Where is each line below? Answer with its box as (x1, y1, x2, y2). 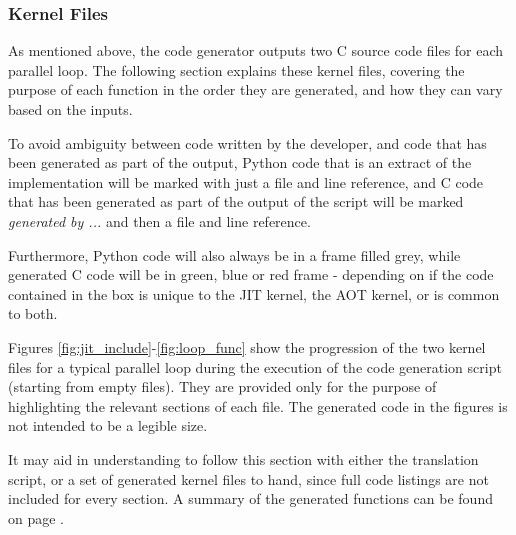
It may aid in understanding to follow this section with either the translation (8, 448, 479, 469)
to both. (8, 303, 58, 324)
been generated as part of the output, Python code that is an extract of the (8, 152, 472, 173)
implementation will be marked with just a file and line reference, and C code (8, 171, 484, 192)
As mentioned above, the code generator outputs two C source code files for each (8, 40, 504, 61)
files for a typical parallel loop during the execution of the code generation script (8, 356, 502, 377)
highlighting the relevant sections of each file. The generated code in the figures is (8, 395, 508, 416)
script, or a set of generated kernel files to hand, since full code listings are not (8, 468, 489, 489)
